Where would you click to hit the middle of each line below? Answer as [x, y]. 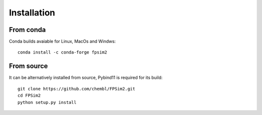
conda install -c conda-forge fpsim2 [63, 52]
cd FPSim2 [29, 96]
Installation [32, 13]
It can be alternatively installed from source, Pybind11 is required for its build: [86, 78]
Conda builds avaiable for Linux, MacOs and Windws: [62, 42]
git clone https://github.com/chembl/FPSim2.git [76, 89]
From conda [27, 30]
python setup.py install [47, 102]
